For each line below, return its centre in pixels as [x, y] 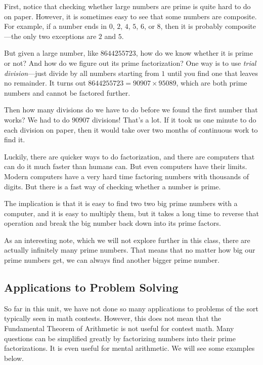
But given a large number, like [51, 53]
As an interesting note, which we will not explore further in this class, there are [127, 240]
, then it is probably [192, 26]
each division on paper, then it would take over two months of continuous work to [131, 129]
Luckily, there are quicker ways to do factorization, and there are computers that [129, 156]
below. [14, 358]
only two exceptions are [60, 36]
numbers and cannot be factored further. [67, 92]
